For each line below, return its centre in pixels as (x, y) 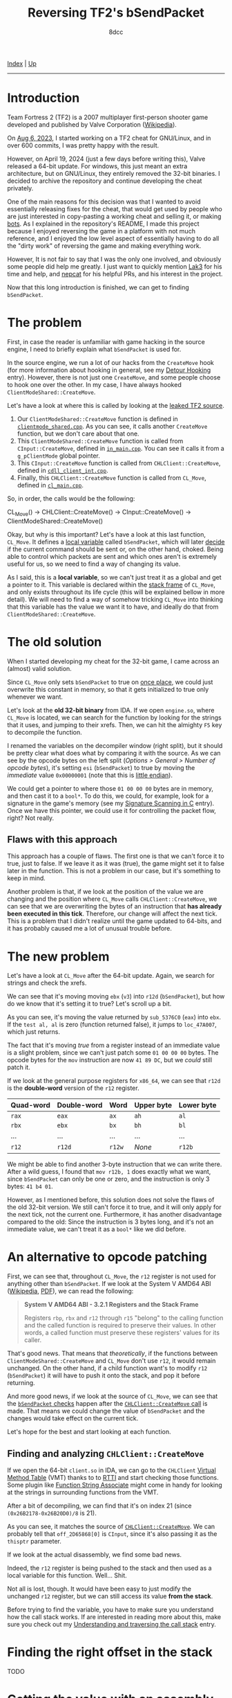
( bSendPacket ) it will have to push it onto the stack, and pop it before (104, 1375)
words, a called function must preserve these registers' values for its (122, 1333)
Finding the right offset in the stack (110, 1652)
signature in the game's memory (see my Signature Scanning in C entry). (111, 803)
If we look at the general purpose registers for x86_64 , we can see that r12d (114, 1081)
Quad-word (30, 1105)
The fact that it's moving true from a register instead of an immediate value (114, 1045)
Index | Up (22, 63)
